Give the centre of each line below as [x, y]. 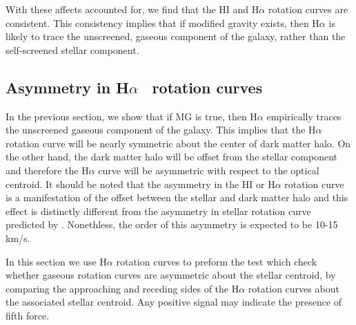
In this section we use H [56, 261]
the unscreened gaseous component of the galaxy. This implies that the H [161, 130]
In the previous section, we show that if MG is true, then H [131, 116]
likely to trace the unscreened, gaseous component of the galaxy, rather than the [176, 36]
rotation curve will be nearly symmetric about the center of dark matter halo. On [178, 143]
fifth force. [28, 315]
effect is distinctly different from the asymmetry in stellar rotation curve [158, 211]
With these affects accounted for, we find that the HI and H [132, 9]
